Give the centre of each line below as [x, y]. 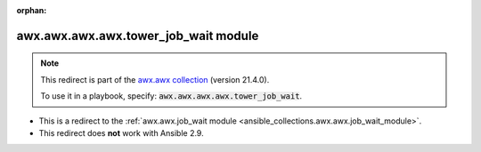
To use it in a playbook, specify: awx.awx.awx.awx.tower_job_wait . [171, 96]
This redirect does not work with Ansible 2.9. [121, 132]
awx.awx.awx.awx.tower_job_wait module [138, 36]
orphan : [32, 10]
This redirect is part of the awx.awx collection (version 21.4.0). [155, 79]
